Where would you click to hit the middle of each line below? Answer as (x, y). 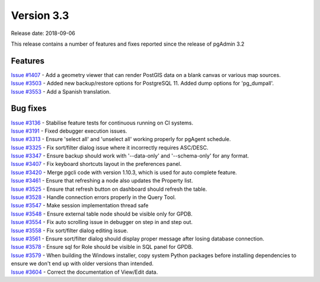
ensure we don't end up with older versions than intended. (82, 264)
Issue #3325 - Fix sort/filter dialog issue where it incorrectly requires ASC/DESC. (110, 148)
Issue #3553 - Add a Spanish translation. (61, 91)
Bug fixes (29, 109)
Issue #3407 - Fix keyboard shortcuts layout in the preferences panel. (96, 164)
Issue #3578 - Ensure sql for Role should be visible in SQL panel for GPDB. (102, 247)
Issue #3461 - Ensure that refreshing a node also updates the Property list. (102, 181)
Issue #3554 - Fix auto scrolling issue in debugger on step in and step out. (102, 222)
